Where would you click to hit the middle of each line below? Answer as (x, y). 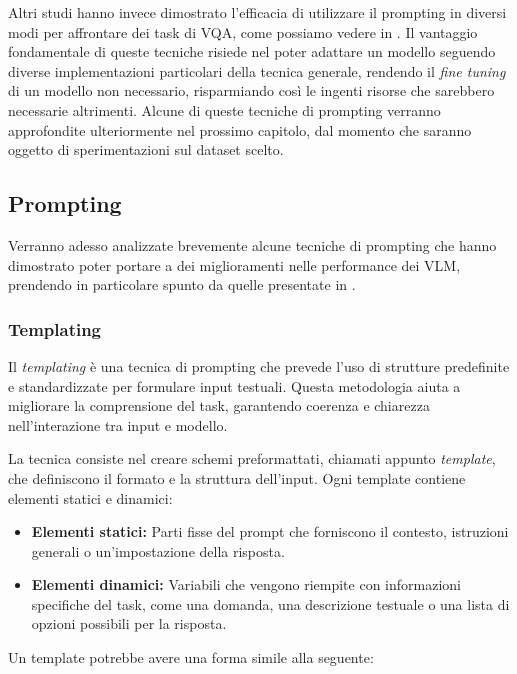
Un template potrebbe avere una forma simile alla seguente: (191, 657)
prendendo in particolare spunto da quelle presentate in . (182, 284)
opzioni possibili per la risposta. (129, 623)
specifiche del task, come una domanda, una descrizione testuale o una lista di (270, 603)
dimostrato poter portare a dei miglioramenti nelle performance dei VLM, (234, 264)
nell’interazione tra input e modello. (118, 424)
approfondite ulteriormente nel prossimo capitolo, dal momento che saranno (240, 129)
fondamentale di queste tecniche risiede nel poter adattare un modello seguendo (252, 51)
